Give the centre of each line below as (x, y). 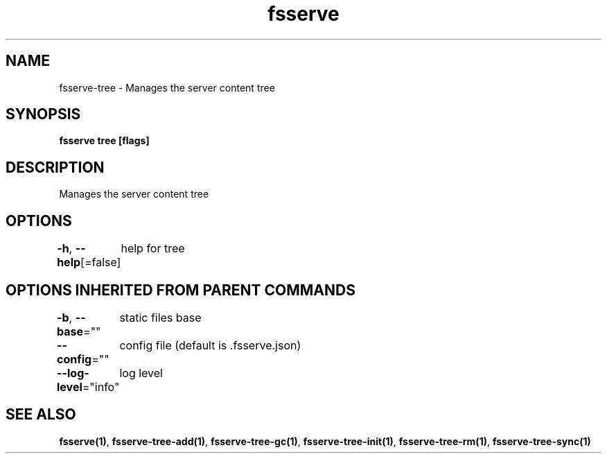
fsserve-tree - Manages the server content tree (167, 87)
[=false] (101, 262)
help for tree (153, 249)
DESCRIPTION (55, 167)
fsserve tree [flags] (104, 141)
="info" (101, 387)
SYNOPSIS (43, 114)
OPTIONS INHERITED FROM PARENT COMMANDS (181, 290)
